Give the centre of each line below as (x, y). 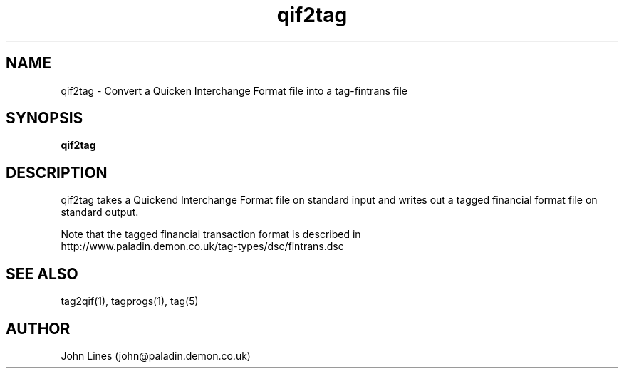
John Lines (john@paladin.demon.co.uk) (156, 355)
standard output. (100, 212)
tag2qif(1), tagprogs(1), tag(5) (130, 301)
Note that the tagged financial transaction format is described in (211, 234)
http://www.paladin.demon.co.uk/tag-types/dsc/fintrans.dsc (202, 246)
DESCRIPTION (57, 172)
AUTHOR (38, 328)
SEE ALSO (42, 274)
